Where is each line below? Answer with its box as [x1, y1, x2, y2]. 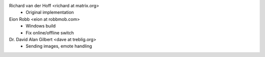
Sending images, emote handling [26, 43, 92, 49]
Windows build [26, 23, 56, 29]
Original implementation [26, 10, 74, 15]
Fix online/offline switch [26, 29, 74, 36]
